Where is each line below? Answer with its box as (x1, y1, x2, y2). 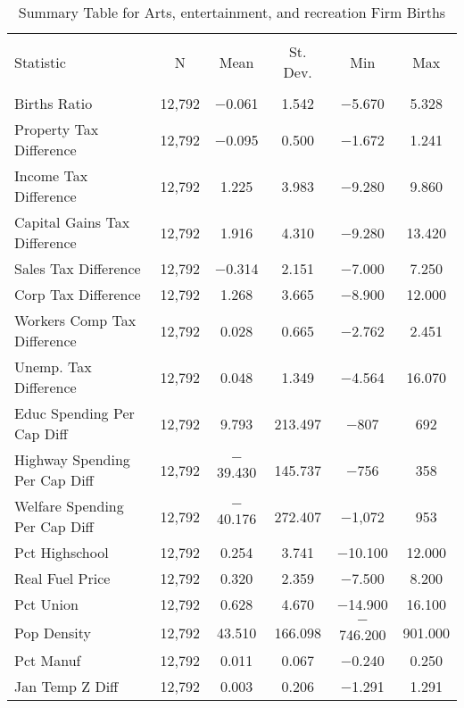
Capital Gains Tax (14, 212, 130, 232)
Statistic (14, 51, 66, 72)
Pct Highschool (14, 542, 109, 562)
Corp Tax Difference (14, 284, 141, 304)
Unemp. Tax (14, 356, 92, 377)
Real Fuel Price (14, 568, 111, 588)
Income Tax (14, 165, 88, 186)
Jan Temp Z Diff (14, 676, 119, 696)
